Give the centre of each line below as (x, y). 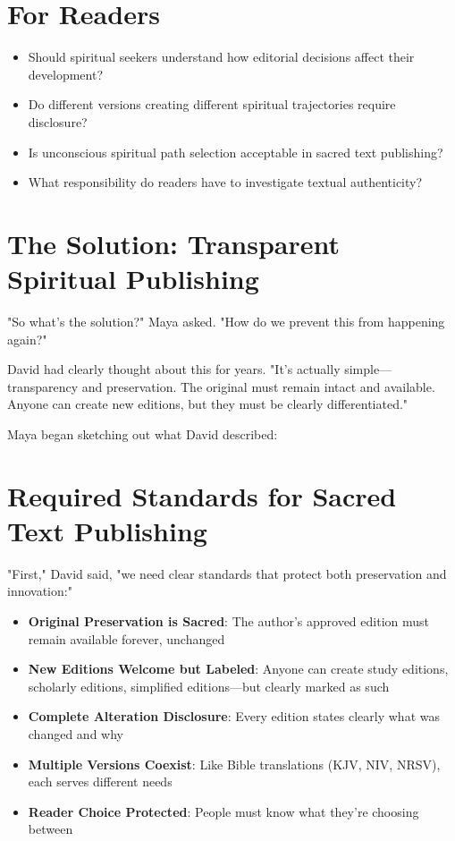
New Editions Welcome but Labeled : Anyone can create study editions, (238, 669)
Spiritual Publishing (133, 279)
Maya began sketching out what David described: (143, 433)
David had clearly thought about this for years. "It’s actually (174, 369)
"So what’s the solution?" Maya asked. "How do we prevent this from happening (226, 321)
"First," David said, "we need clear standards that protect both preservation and (227, 573)
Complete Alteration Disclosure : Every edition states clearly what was (234, 716)
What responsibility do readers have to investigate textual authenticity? (225, 182)
